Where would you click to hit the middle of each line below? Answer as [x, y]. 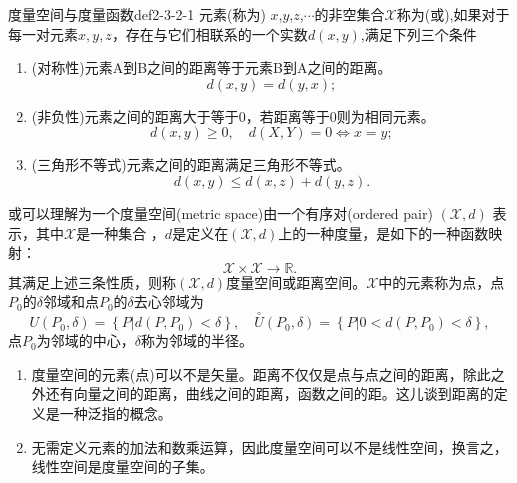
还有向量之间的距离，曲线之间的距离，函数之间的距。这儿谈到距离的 [269, 393]
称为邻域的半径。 [196, 340]
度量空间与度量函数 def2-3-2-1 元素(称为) [137, 14]
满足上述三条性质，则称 [98, 281]
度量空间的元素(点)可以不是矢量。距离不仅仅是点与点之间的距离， [247, 373]
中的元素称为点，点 [441, 281]
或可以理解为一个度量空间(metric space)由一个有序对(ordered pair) [220, 212]
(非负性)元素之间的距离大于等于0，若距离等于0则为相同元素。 [233, 115]
